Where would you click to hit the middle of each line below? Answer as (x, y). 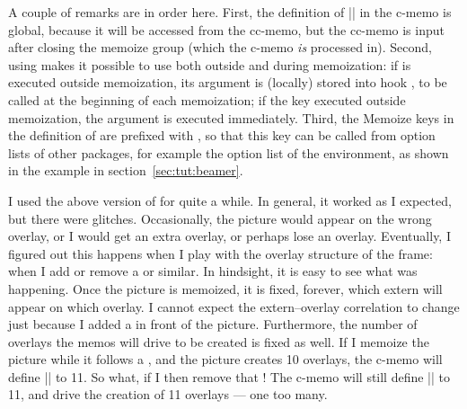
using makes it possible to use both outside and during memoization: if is (210, 64)
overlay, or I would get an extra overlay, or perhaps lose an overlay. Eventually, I (229, 236)
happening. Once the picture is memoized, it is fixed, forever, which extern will (225, 288)
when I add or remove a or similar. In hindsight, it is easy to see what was (213, 271)
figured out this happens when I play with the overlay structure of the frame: (220, 253)
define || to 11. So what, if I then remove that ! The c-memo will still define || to (229, 376)
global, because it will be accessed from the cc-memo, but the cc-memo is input (226, 29)
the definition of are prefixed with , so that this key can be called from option (222, 135)
